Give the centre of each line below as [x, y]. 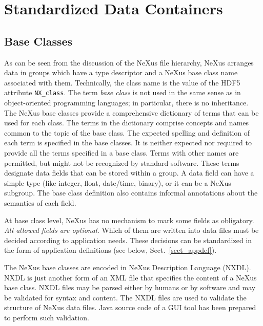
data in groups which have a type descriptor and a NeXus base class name [121, 72]
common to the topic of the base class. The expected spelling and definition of [127, 132]
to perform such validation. [47, 317]
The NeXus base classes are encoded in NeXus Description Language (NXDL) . [128, 267]
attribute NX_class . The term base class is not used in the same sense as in [123, 92]
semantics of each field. [40, 202]
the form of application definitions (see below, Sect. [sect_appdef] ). [110, 250]
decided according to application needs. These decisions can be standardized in [128, 240]
